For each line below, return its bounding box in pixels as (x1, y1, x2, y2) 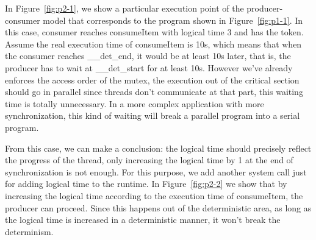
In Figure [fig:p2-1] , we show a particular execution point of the (5, 2, 244, 14)
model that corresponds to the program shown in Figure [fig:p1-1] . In (43, 13, 303, 26)
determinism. (5, 225, 54, 238)
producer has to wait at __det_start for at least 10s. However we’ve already (5, 61, 293, 74)
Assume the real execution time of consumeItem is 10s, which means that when (5, 37, 302, 50)
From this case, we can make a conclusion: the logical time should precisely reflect (5, 141, 312, 154)
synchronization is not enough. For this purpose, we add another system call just (5, 165, 307, 178)
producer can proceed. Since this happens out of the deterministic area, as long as (5, 201, 312, 214)
